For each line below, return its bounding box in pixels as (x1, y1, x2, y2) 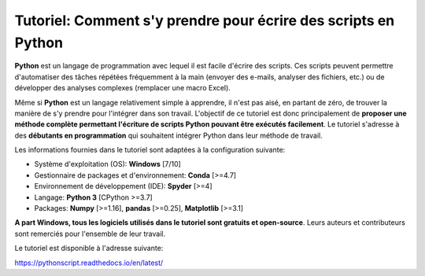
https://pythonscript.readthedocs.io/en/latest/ (14, 258, 164, 267)
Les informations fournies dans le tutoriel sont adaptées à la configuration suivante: (14, 145, 286, 155)
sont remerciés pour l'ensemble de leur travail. (14, 229, 165, 238)
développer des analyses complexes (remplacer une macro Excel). (14, 83, 231, 93)
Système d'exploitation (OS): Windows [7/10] (34, 160, 181, 169)
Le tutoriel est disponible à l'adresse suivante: (14, 244, 164, 253)
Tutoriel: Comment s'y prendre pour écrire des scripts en (14, 12, 395, 29)
